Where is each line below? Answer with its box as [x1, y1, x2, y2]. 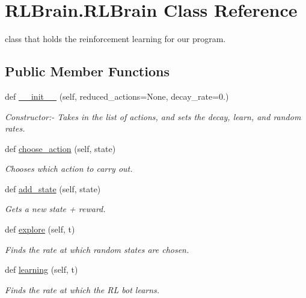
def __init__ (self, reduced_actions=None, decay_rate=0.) [5, 90, 229, 102]
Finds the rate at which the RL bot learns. [5, 283, 160, 296]
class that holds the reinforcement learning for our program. [5, 32, 226, 45]
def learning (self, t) [5, 263, 78, 276]
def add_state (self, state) [5, 182, 101, 195]
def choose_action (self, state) [5, 142, 116, 154]
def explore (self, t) [5, 223, 75, 236]
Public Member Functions [5, 62, 170, 81]
